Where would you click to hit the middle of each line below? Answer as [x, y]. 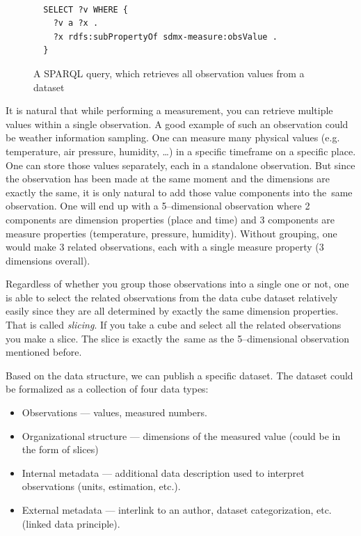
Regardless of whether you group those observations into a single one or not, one [177, 284]
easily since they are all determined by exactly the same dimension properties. [172, 311]
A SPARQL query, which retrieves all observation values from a [169, 73]
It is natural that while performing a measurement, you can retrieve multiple [169, 110]
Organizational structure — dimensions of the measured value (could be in [181, 435]
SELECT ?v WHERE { [86, 9]
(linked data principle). [71, 523]
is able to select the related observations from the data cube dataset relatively [172, 297]
